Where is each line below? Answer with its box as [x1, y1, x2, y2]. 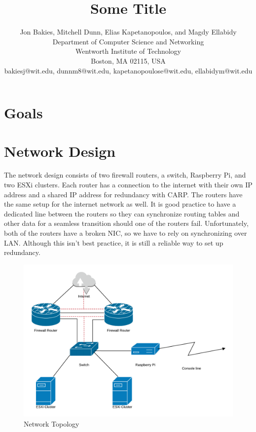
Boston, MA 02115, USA [91, 55, 166, 66]
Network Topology [24, 419, 79, 429]
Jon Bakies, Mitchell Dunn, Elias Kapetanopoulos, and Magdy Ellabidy [20, 27, 237, 37]
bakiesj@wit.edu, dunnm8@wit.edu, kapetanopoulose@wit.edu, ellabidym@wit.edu [4, 65, 253, 75]
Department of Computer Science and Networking [52, 36, 204, 46]
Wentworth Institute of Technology [75, 46, 182, 56]
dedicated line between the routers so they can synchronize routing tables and [4, 208, 240, 218]
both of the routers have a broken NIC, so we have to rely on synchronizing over [4, 227, 247, 238]
